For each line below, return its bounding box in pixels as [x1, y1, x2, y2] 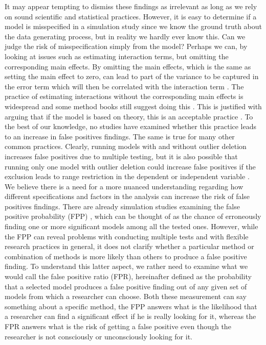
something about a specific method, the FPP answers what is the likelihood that [5, 301, 257, 311]
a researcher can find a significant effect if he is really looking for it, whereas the [5, 311, 256, 322]
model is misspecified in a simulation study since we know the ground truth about [5, 21, 262, 32]
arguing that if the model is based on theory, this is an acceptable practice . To [5, 111, 253, 121]
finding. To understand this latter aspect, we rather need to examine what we [5, 261, 248, 272]
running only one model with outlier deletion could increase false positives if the [5, 161, 256, 171]
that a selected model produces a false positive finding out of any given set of [5, 281, 247, 291]
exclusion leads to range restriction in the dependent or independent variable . [5, 171, 250, 182]
